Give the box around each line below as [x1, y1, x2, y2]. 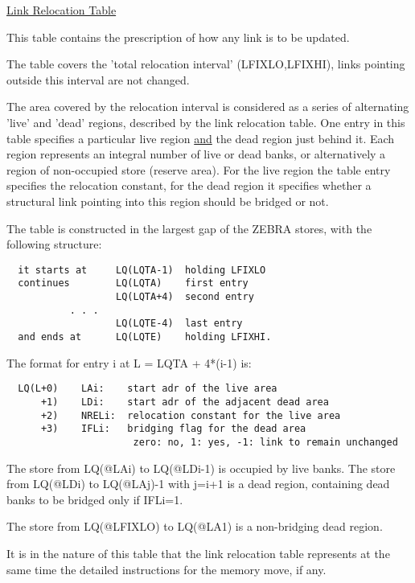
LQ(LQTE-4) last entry [116, 318, 243, 330]
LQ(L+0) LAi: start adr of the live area [18, 383, 277, 395]
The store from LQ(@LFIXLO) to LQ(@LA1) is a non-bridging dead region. [6, 518, 383, 535]
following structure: [6, 236, 102, 252]
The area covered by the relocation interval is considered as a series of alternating [6, 98, 409, 115]
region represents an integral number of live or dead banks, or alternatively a [6, 146, 386, 162]
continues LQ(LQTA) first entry [18, 277, 249, 289]
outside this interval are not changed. [6, 71, 190, 88]
